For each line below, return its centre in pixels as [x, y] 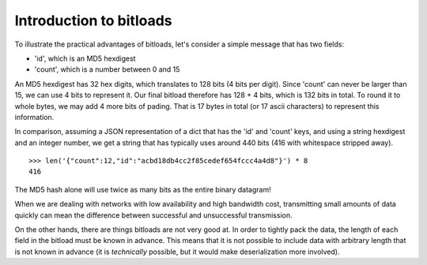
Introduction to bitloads [94, 21]
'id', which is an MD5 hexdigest [85, 58]
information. [34, 117]
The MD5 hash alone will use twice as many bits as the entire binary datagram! [143, 189]
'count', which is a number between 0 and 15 [107, 69]
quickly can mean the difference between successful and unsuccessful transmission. [153, 215]
